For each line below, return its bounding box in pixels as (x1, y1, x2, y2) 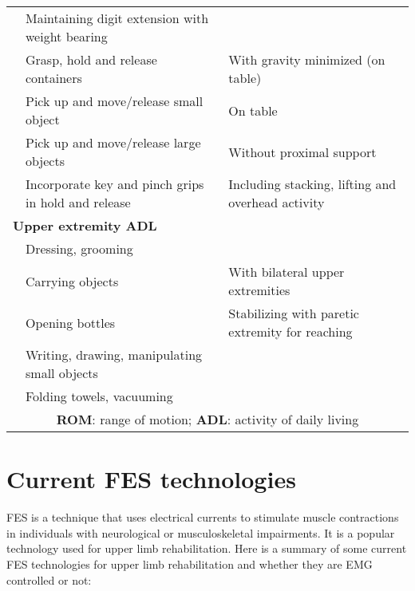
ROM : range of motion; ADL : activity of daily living (56, 410, 359, 428)
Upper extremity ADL (13, 216, 157, 234)
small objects (26, 364, 98, 382)
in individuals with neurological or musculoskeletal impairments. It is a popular (6, 524, 395, 541)
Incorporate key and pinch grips (26, 175, 204, 193)
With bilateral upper (228, 262, 345, 281)
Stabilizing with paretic (228, 304, 359, 322)
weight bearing (26, 27, 108, 45)
